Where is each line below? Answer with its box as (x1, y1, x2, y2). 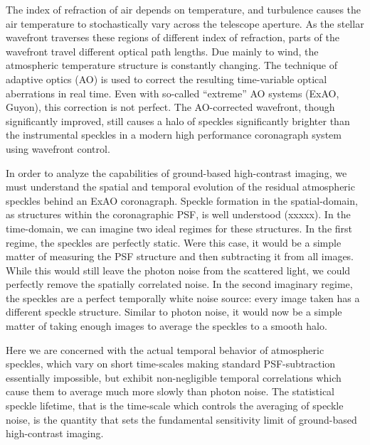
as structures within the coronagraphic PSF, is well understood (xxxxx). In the (6, 207, 351, 222)
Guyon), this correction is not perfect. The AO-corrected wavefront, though (6, 100, 335, 114)
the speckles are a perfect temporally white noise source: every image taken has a (6, 290, 360, 305)
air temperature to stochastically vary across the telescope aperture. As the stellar (6, 16, 364, 31)
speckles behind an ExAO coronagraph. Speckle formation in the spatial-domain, (6, 193, 358, 208)
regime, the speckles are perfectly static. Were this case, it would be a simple (6, 235, 342, 250)
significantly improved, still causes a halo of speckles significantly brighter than (6, 113, 350, 128)
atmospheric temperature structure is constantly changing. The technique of (6, 58, 338, 73)
